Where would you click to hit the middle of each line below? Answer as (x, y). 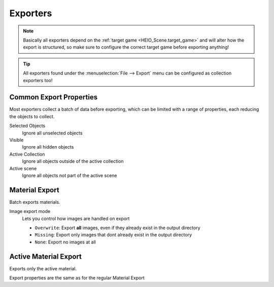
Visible (16, 140)
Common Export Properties (54, 97)
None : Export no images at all (65, 242)
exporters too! (38, 80)
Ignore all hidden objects (48, 147)
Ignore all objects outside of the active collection (73, 161)
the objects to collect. (32, 116)
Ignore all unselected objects (52, 133)
